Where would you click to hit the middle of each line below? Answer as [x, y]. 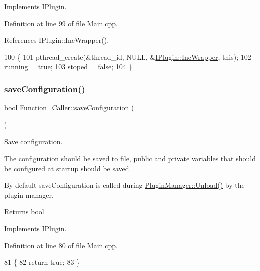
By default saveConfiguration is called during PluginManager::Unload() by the [124, 185]
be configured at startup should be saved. [68, 168]
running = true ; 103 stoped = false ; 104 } [68, 66]
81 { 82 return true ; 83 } [42, 262]
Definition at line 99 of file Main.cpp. [61, 23]
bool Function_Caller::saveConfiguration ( [69, 108]
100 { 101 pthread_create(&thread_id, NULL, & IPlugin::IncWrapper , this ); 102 [128, 56]
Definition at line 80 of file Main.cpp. [61, 245]
